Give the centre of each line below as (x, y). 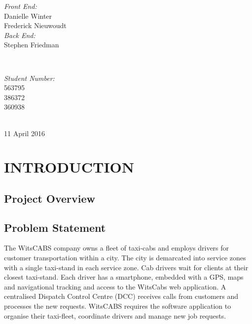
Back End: (20, 35)
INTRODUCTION (69, 167)
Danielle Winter (28, 16)
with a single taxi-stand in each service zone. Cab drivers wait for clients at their (126, 267)
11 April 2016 (24, 133)
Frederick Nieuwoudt (35, 25)
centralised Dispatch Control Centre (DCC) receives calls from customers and (121, 296)
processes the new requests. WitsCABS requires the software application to (118, 306)
